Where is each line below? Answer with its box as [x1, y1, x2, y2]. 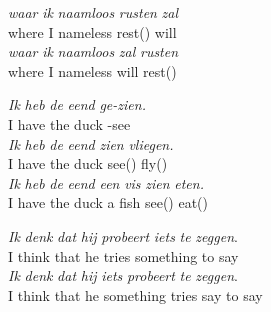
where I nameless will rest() [8, 60, 177, 81]
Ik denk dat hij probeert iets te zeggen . [8, 225, 238, 246]
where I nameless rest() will [8, 21, 177, 42]
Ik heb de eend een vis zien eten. [8, 172, 204, 193]
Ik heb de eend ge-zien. [8, 94, 146, 115]
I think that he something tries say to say [8, 284, 263, 305]
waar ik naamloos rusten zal [8, 2, 179, 22]
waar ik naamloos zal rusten [8, 41, 179, 62]
